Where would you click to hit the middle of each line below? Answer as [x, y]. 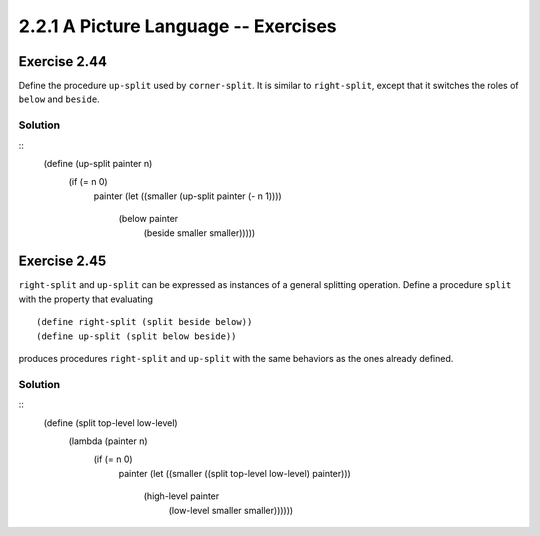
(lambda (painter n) [108, 441]
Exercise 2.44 [63, 61]
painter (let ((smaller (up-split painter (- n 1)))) [187, 196]
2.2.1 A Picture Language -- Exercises [177, 26]
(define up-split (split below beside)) [136, 336]
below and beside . [59, 99]
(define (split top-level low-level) [111, 422]
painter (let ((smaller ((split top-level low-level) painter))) [235, 473]
